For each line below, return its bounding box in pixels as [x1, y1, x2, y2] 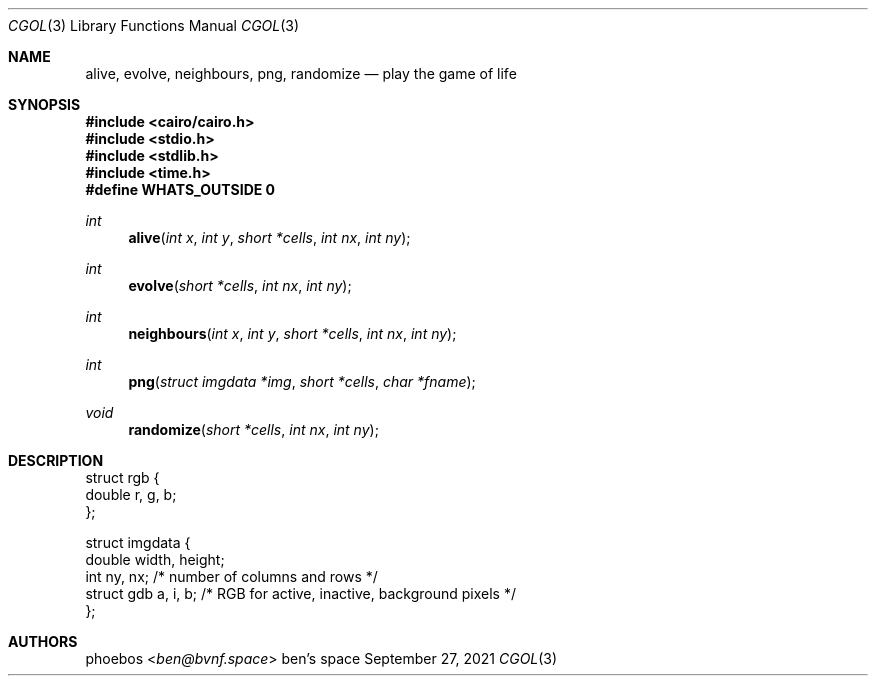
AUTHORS [8, 633, 78, 650]
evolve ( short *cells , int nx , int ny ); [128, 277, 352, 294]
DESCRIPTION [8, 452, 104, 469]
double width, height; [85, 551, 225, 568]
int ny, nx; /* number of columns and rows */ [85, 568, 378, 585]
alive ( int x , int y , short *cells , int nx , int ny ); [128, 229, 411, 246]
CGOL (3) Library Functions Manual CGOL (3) [8, 17, 300, 34]
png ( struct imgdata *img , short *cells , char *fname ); [128, 373, 476, 390]
